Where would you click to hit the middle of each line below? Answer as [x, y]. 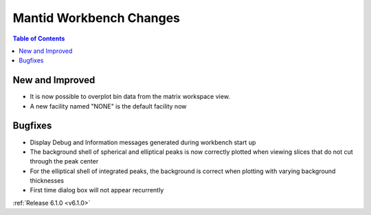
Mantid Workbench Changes [96, 18]
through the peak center [64, 161]
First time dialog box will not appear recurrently [97, 190]
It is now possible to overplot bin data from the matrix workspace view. [130, 97]
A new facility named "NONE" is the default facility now [108, 106]
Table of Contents [39, 38]
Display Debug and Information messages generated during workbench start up [143, 142]
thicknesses [47, 181]
